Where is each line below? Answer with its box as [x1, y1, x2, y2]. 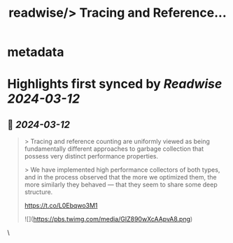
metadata [7, 44, 64, 60]
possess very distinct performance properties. [24, 152, 159, 161]
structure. [24, 188, 53, 196]
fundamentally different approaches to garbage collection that [24, 145, 204, 153]
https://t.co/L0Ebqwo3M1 [24, 201, 98, 210]
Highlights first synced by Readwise [7, 76, 223, 92]
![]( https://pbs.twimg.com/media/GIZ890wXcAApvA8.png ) [24, 215, 193, 223]
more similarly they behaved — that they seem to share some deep [24, 180, 218, 189]
